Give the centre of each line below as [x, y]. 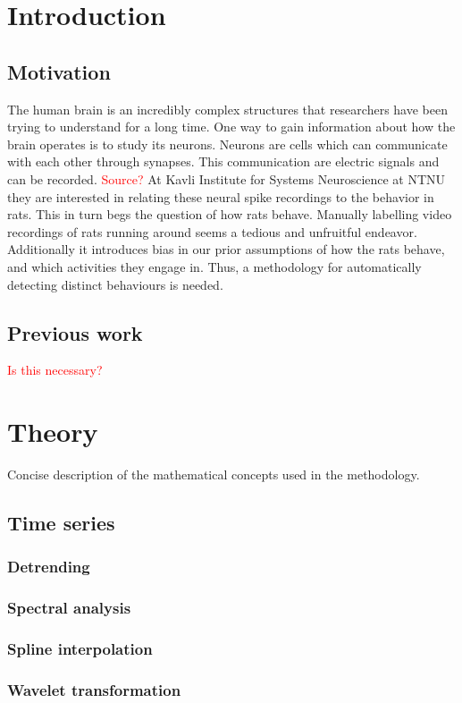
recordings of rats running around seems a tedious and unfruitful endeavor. [212, 231]
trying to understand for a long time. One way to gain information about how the [231, 127]
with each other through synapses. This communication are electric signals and [223, 161]
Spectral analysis [69, 608]
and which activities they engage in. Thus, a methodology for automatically [214, 266]
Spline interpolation [80, 649]
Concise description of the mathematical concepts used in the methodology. [214, 474]
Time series [61, 523]
